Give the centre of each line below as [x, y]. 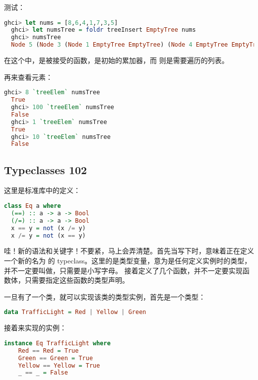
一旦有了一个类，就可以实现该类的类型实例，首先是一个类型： [105, 296]
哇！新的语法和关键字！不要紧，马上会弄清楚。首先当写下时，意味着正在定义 [129, 251]
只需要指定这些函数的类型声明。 [77, 280]
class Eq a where [32, 206]
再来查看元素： [28, 77]
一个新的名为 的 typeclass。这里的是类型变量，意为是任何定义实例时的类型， [128, 261]
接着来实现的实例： [35, 328]
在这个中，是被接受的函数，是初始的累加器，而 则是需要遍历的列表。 [116, 60]
